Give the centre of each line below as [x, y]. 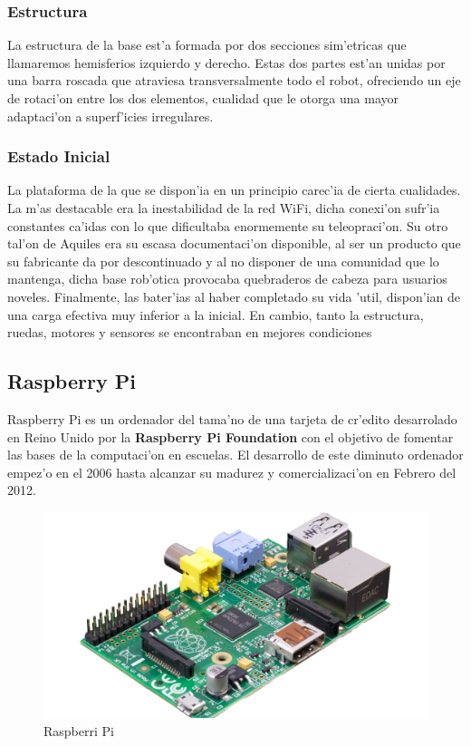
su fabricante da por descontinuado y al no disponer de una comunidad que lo [223, 261]
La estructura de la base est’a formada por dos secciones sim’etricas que [207, 45]
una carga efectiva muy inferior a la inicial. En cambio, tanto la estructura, [216, 314]
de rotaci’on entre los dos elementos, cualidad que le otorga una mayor [203, 98]
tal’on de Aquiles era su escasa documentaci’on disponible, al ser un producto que [234, 243]
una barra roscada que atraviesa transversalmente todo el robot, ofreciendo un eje [234, 80]
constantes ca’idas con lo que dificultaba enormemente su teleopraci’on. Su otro [228, 225]
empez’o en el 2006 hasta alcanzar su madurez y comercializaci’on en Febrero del [232, 472]
